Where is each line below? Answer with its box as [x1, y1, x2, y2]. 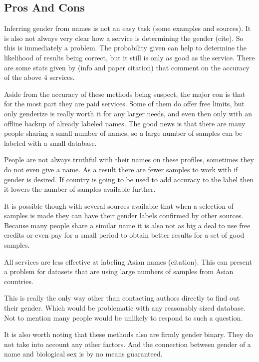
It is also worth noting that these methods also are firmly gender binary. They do [4, 329, 253, 340]
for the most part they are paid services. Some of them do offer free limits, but [4, 98, 245, 109]
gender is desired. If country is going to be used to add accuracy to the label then [4, 174, 254, 184]
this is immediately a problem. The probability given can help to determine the [4, 42, 247, 53]
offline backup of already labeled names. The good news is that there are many [4, 118, 246, 128]
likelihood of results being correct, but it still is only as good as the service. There [4, 52, 255, 62]
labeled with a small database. [4, 137, 97, 148]
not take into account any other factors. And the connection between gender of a [4, 339, 251, 349]
